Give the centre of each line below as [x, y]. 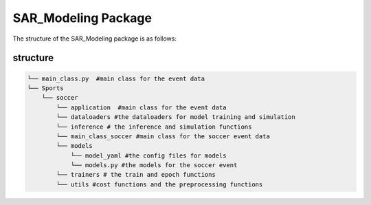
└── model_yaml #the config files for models [148, 155]
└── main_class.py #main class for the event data [116, 78]
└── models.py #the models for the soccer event [154, 165]
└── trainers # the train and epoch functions [136, 175]
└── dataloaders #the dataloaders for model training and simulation [176, 117]
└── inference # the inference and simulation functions [154, 127]
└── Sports [45, 88]
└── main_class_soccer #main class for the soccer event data [163, 136]
